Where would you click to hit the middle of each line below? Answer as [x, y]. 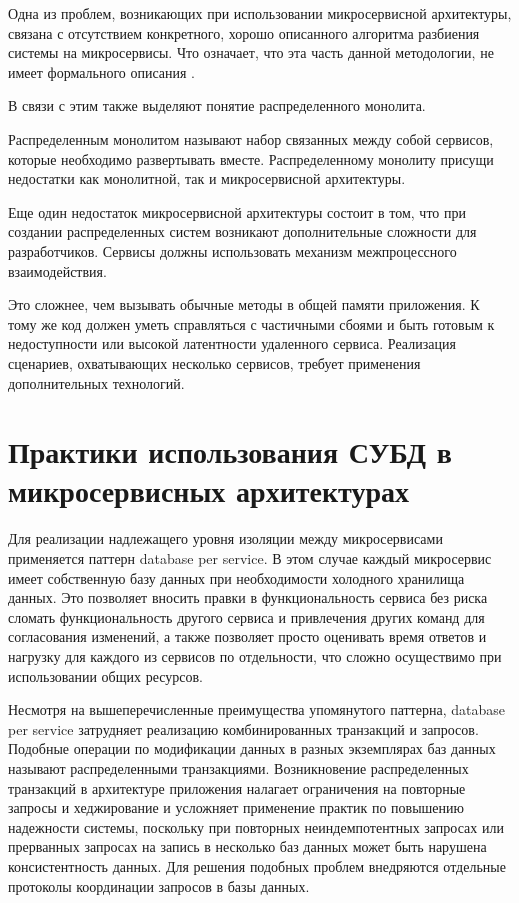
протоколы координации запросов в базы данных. [159, 885]
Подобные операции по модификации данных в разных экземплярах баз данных [252, 748]
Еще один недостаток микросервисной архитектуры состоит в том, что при [237, 211]
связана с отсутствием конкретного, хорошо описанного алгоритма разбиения [244, 32]
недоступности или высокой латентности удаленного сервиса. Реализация [232, 343]
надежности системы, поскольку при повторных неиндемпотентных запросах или [256, 826]
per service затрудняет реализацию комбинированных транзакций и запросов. [243, 728]
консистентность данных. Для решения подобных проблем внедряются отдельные [257, 865]
